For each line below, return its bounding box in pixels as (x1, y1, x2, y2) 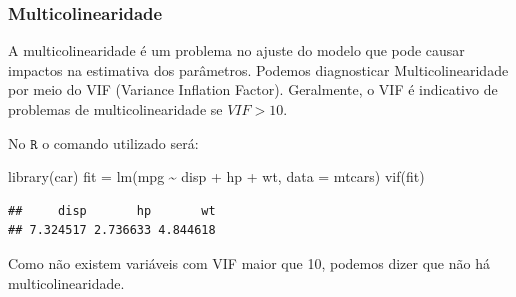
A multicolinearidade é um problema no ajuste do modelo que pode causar (8, 40, 465, 61)
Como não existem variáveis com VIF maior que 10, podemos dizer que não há (8, 252, 490, 273)
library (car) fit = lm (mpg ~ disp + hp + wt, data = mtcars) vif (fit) (8, 166, 425, 187)
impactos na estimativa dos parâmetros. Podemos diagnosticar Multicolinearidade (8, 59, 509, 80)
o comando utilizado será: (42, 132, 199, 153)
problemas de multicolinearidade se (8, 99, 223, 119)
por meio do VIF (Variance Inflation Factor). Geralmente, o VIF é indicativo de (8, 79, 498, 100)
